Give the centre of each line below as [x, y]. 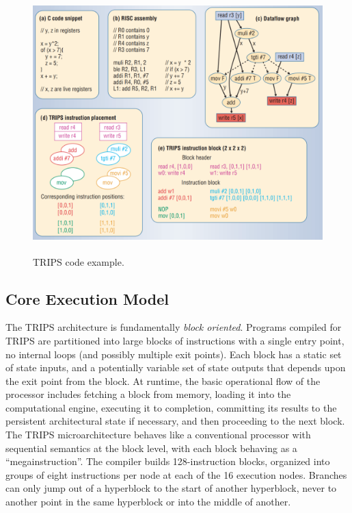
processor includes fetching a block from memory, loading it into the [148, 394]
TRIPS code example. [79, 261]
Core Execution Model [87, 298]
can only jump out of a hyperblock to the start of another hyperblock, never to [171, 488]
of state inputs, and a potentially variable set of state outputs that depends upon [176, 367]
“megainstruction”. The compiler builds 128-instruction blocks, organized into [168, 461]
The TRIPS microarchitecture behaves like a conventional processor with [158, 435]
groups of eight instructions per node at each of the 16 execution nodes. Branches [176, 474]
